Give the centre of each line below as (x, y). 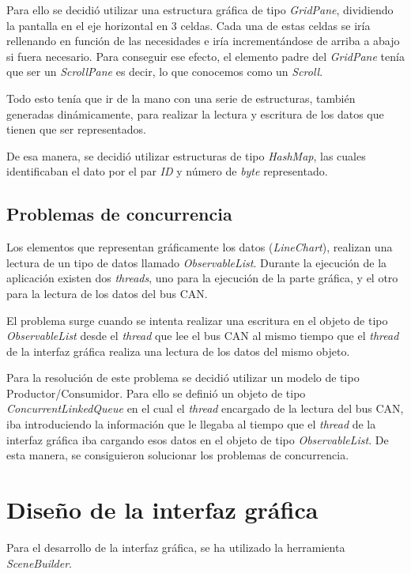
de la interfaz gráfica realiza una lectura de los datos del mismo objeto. (178, 351)
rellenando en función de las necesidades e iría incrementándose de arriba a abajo (203, 41)
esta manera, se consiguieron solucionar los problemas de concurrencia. (178, 455)
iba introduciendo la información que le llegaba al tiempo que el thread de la (191, 424)
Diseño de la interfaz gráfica (162, 510)
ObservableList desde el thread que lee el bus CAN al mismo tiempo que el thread (203, 336)
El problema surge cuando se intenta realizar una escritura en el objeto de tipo (197, 320)
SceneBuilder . (40, 563)
